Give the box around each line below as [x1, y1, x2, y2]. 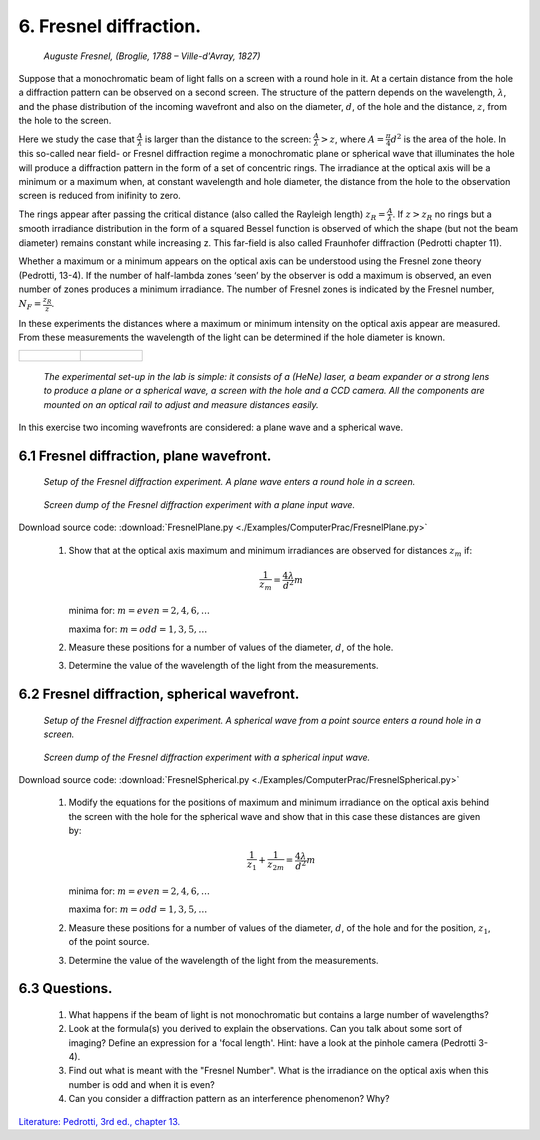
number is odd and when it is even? [68, 1078, 215, 1090]
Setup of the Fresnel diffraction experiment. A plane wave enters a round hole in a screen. [43, 476, 416, 488]
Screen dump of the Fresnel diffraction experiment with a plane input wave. [43, 498, 355, 510]
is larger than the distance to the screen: [145, 133, 312, 145]
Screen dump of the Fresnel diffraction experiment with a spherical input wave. [43, 751, 371, 763]
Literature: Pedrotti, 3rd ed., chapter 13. [18, 1115, 181, 1127]
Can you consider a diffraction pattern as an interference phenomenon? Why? [68, 1093, 390, 1105]
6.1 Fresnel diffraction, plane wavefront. [18, 447, 272, 464]
